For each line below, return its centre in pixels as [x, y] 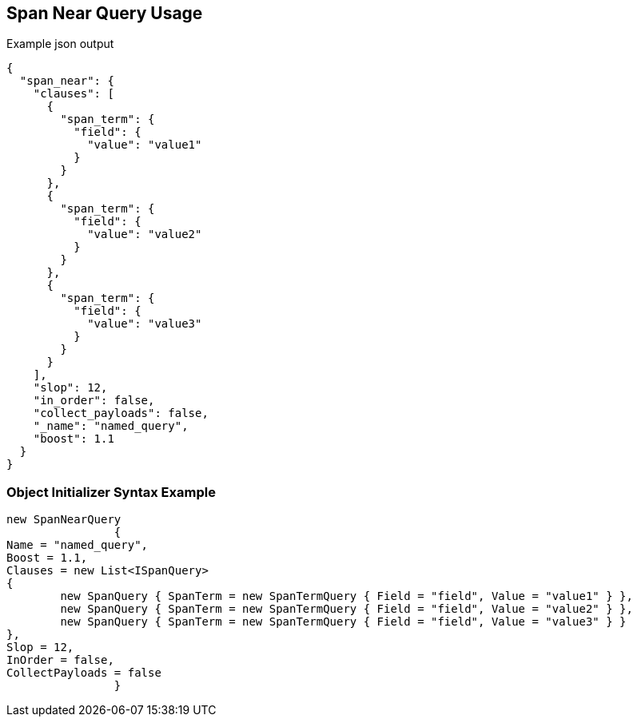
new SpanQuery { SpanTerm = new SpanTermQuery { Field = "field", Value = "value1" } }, [346, 596]
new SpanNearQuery [64, 520]
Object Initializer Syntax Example [111, 492]
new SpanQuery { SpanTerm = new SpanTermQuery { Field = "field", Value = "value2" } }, [346, 609]
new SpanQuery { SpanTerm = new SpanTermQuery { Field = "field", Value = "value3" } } [343, 622]
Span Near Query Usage [105, 13]
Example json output [60, 44]
